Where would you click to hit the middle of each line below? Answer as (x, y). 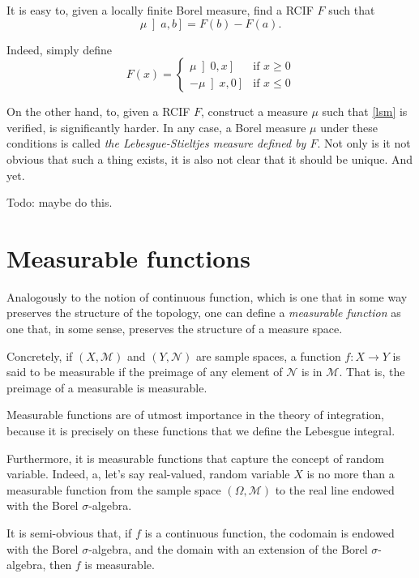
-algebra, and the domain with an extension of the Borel (228, 548)
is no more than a (351, 474)
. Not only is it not (364, 143)
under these (349, 127)
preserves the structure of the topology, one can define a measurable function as (204, 313)
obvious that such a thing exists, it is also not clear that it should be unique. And (210, 158)
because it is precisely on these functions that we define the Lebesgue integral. (201, 431)
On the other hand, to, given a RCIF (98, 111)
